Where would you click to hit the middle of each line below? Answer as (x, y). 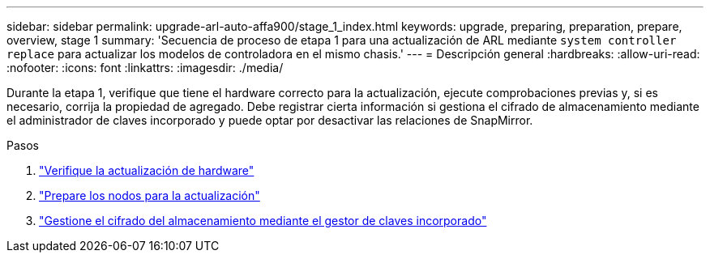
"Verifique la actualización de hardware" (147, 170)
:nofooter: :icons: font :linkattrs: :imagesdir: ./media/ (145, 68)
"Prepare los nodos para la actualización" (150, 195)
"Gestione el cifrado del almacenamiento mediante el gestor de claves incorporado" (263, 221)
